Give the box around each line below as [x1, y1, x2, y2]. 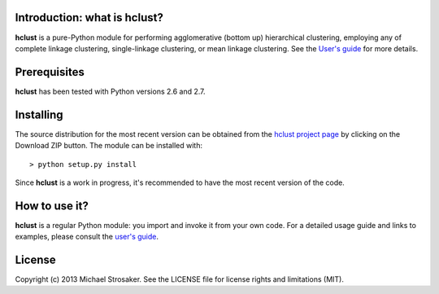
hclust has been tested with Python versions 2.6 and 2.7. [15, 86, 206, 96]
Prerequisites [15, 65, 85, 79]
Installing [15, 108, 64, 121]
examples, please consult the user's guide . [15, 232, 159, 242]
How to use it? [15, 199, 89, 213]
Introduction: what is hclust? [15, 11, 164, 24]
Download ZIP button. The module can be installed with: [15, 141, 203, 151]
